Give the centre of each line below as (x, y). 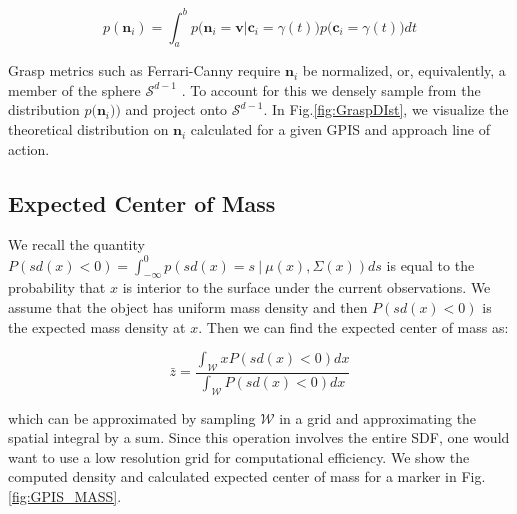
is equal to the (430, 264)
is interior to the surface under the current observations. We (306, 287)
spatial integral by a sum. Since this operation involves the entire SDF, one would (259, 437)
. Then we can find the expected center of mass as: (353, 326)
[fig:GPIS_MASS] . (65, 495)
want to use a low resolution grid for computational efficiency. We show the (239, 456)
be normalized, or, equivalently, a (404, 70)
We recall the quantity (76, 244)
